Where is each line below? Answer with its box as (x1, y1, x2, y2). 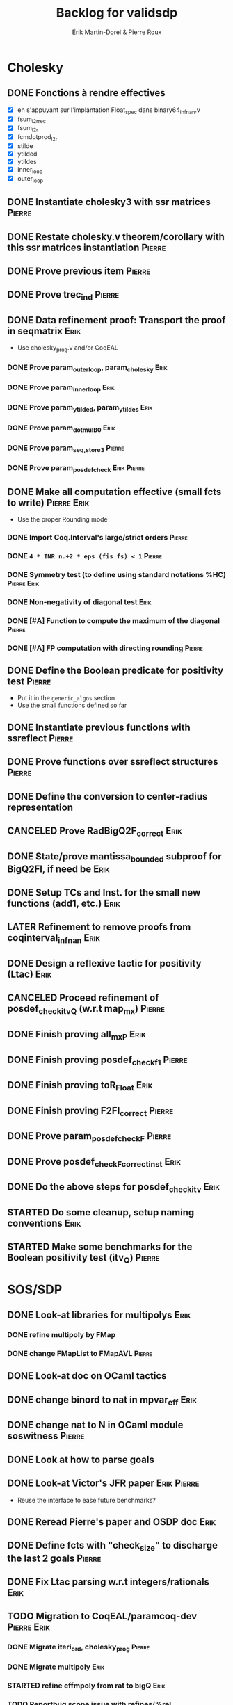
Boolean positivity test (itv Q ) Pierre (7, 1252, 160, 1266)
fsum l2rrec (17, 115, 47, 124)
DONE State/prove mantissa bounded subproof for (7, 850, 222, 864)
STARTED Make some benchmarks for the (7, 1241, 193, 1253)
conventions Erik (7, 1218, 81, 1229)
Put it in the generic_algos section (17, 694, 115, 702)
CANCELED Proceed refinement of (7, 992, 159, 1004)
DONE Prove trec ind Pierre (7, 289, 120, 302)
